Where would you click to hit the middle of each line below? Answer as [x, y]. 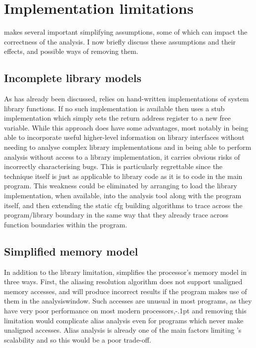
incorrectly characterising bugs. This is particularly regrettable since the [113, 166]
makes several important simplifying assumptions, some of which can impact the [126, 32]
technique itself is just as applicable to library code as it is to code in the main [123, 176]
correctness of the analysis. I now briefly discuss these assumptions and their [120, 41]
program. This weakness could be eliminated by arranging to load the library [121, 186]
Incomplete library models [73, 78]
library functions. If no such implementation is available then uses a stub [114, 108]
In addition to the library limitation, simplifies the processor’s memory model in [125, 272]
